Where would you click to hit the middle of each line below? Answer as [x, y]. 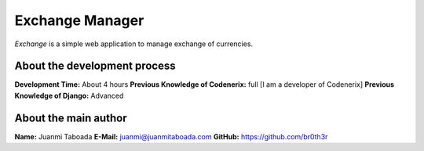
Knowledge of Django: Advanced [69, 95]
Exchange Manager [79, 20]
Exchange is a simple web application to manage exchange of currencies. [134, 44]
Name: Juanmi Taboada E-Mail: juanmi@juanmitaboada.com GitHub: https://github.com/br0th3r [171, 136]
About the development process [95, 66]
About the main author [71, 118]
